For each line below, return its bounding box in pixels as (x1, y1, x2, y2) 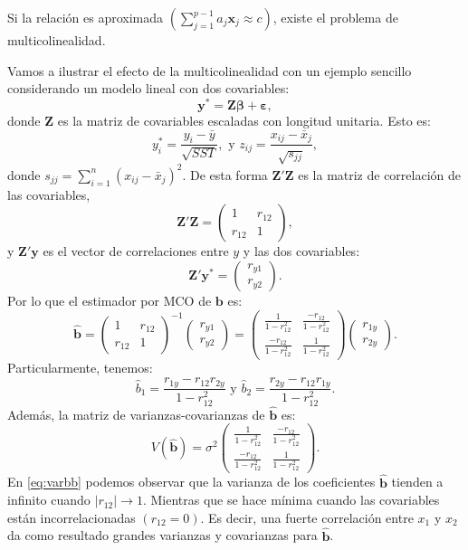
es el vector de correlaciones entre (43, 242, 229, 261)
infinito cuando (7, 490, 91, 509)
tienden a (391, 472, 444, 491)
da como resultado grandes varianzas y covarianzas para (7, 526, 318, 545)
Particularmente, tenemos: (7, 358, 153, 377)
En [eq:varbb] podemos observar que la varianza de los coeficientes (7, 472, 376, 491)
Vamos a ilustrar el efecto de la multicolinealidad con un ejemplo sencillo (7, 61, 412, 80)
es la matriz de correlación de (298, 165, 462, 184)
